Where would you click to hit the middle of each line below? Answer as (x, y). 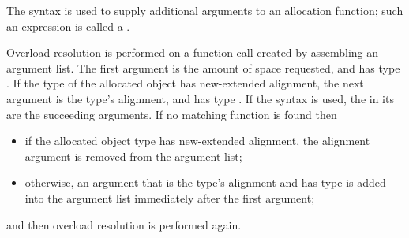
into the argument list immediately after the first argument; (170, 197)
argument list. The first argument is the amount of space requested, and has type (203, 67)
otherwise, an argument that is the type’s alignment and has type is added (205, 182)
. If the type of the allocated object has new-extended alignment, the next (185, 83)
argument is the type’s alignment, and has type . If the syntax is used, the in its (200, 98)
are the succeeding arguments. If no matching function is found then (172, 114)
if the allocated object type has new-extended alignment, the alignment (197, 141)
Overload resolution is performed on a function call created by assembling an (193, 52)
